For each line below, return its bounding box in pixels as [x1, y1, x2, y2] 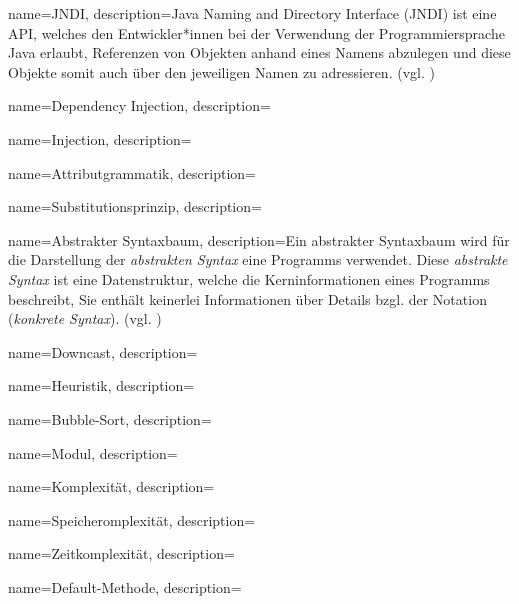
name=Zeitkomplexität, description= [8, 543, 235, 564]
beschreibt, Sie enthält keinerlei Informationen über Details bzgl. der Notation [8, 288, 487, 309]
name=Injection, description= [8, 128, 192, 149]
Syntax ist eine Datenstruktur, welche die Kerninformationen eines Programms [8, 268, 490, 289]
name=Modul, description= [8, 442, 178, 463]
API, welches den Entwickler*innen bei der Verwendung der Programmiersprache [8, 22, 505, 43]
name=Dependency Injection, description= [8, 95, 271, 116]
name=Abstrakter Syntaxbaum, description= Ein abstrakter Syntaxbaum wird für [8, 229, 510, 250]
